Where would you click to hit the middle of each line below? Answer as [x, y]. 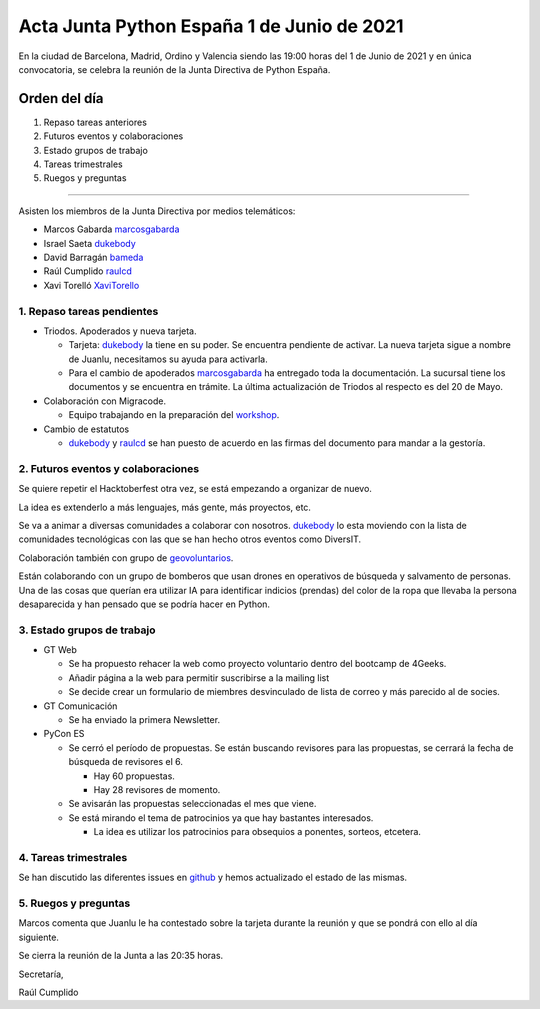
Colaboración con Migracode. [105, 401]
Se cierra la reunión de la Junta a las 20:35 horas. [121, 956]
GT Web [60, 650]
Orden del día [61, 98]
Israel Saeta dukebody [90, 243]
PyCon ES [64, 734]
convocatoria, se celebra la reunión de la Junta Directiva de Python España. [174, 69]
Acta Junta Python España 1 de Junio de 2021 [211, 26]
